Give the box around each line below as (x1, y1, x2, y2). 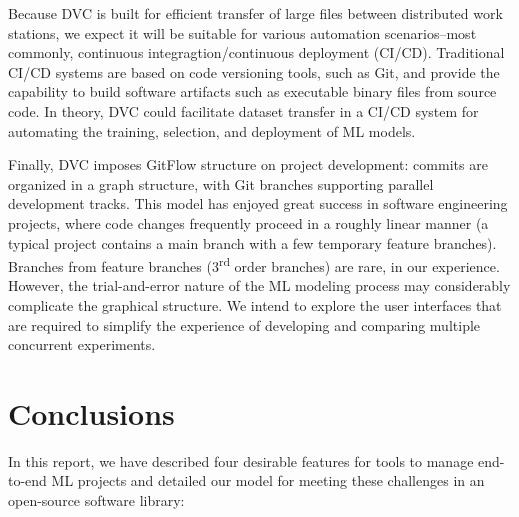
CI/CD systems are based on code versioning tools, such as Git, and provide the (8, 61, 500, 82)
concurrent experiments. (8, 334, 156, 355)
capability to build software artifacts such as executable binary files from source (8, 81, 497, 102)
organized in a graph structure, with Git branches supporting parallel (8, 173, 434, 194)
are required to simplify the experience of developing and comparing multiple (8, 314, 481, 335)
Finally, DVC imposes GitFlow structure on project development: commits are (8, 154, 488, 175)
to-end (8, 470, 47, 491)
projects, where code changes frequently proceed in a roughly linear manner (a (8, 212, 489, 233)
